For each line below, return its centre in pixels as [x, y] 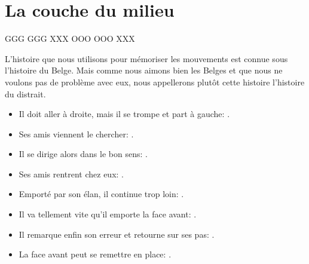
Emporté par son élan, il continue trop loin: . [101, 194]
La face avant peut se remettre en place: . [95, 254]
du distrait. [25, 93]
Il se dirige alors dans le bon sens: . [83, 154]
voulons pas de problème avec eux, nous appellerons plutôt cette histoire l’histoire [155, 82]
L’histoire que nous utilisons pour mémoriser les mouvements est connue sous [146, 58]
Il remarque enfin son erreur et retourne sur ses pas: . [117, 234]
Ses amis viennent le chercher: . [76, 133]
